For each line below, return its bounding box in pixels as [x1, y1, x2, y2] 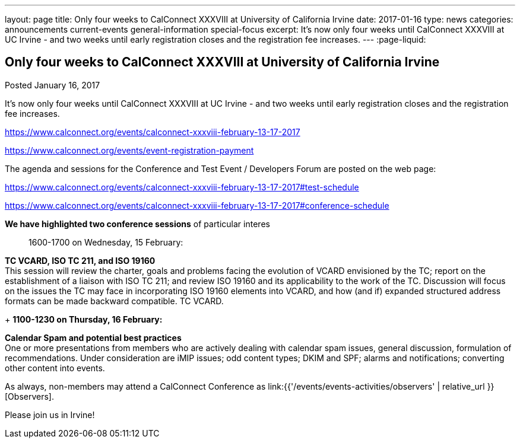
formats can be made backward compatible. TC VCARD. [5, 295, 224, 306]
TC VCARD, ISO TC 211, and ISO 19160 [5, 255, 156, 266]
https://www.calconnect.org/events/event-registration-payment [5, 145, 254, 155]
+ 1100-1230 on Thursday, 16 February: [5, 314, 163, 324]
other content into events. [5, 362, 105, 373]
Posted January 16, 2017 [5, 79, 100, 90]
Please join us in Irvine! [5, 409, 95, 420]
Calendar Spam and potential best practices [5, 332, 182, 343]
